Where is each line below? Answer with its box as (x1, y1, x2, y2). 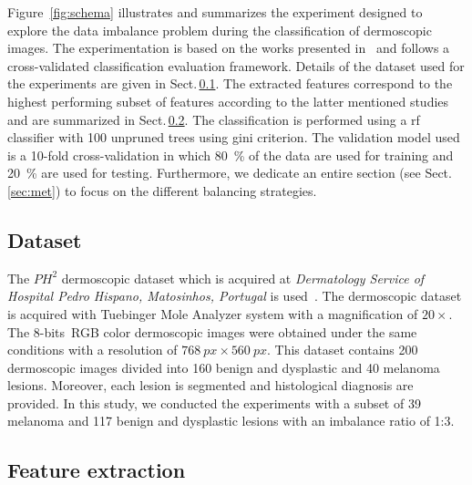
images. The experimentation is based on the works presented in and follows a (7, 38, 450, 57)
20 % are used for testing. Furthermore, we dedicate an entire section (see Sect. (7, 163, 452, 182)
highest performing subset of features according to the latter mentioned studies (7, 91, 449, 110)
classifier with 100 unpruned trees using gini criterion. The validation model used (7, 128, 460, 147)
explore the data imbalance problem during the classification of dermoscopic (7, 20, 432, 39)
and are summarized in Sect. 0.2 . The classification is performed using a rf (7, 109, 420, 129)
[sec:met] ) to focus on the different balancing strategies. (7, 181, 317, 200)
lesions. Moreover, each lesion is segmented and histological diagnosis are (7, 376, 414, 395)
